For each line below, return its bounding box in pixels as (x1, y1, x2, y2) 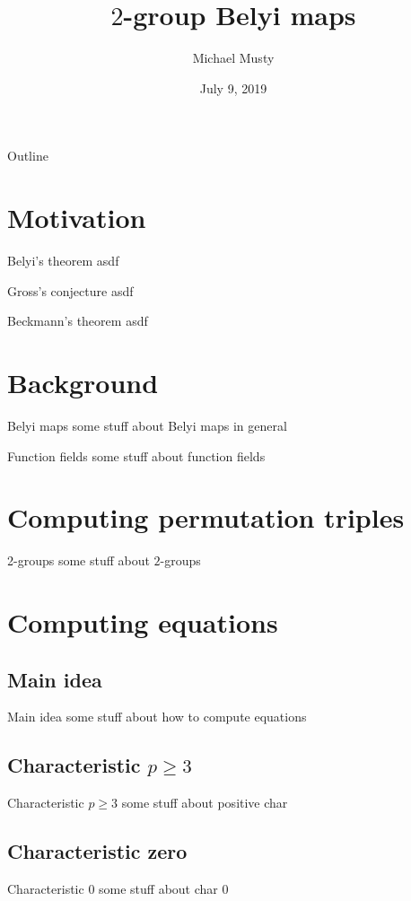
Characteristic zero (7, 837, 188, 865)
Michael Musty (192, 48, 275, 67)
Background (7, 364, 159, 400)
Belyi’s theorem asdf (7, 251, 119, 270)
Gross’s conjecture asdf (7, 281, 134, 300)
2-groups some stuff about (7, 551, 150, 570)
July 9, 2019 (199, 78, 267, 97)
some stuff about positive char (121, 793, 288, 812)
